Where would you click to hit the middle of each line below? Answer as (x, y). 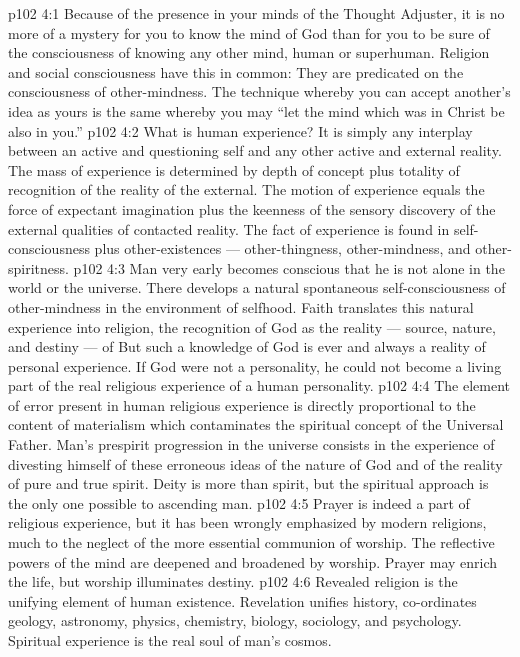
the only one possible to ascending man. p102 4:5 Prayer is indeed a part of (239, 502)
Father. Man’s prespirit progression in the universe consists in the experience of (251, 444)
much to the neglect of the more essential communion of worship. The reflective (251, 542)
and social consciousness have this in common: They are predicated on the (236, 71)
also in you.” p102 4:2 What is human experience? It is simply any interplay (240, 130)
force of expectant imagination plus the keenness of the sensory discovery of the (252, 208)
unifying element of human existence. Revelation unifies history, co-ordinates (242, 600)
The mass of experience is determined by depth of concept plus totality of (234, 169)
